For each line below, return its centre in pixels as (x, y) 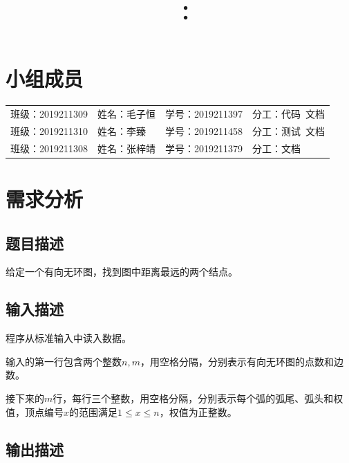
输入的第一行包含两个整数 (64, 361)
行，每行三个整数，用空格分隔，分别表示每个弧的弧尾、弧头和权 (198, 398)
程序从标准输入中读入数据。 (68, 338)
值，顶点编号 (35, 411)
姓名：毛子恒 (126, 114)
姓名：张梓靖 (126, 148)
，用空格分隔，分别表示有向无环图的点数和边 (242, 361)
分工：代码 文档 (289, 114)
